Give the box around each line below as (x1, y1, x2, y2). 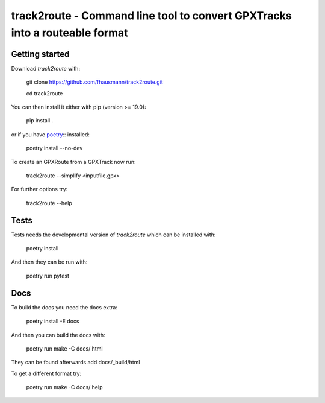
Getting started (11, 49, 70, 59)
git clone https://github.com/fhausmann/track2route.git (26, 78, 164, 86)
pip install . (26, 117, 54, 124)
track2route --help (26, 199, 72, 206)
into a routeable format (11, 26, 129, 39)
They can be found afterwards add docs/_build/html (11, 359, 140, 366)
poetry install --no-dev (26, 145, 83, 152)
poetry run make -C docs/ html (26, 344, 103, 352)
